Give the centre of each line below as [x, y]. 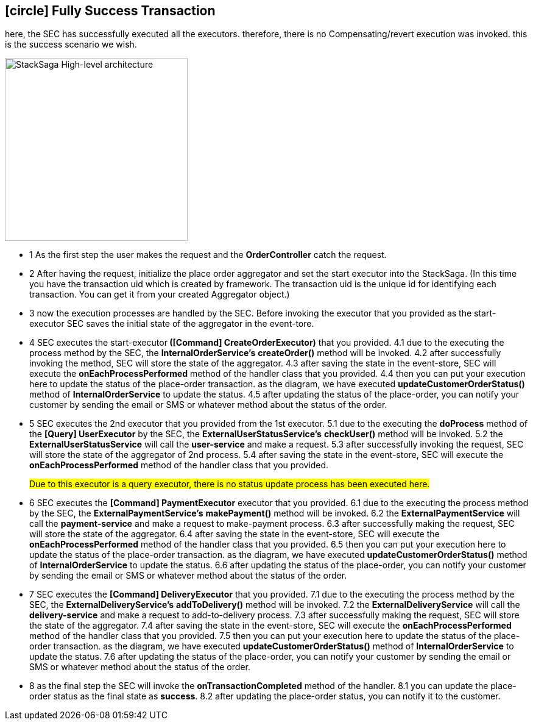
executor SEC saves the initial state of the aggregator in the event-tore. [172, 324]
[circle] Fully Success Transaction [110, 11]
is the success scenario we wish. [71, 45]
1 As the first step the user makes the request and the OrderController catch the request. [208, 255]
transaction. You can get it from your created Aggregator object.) [160, 295]
